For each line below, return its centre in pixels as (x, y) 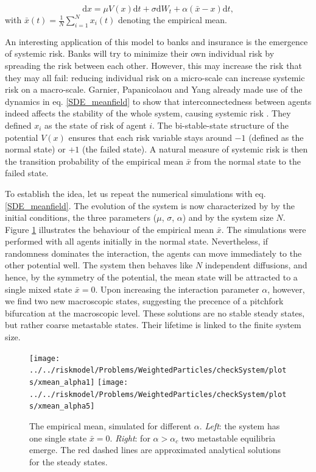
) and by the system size (228, 217)
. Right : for (130, 438)
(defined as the (276, 137)
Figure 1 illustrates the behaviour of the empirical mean (110, 229)
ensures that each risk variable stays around (150, 137)
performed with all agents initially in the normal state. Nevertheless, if (137, 241)
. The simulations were (264, 229)
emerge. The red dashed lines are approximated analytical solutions (155, 450)
